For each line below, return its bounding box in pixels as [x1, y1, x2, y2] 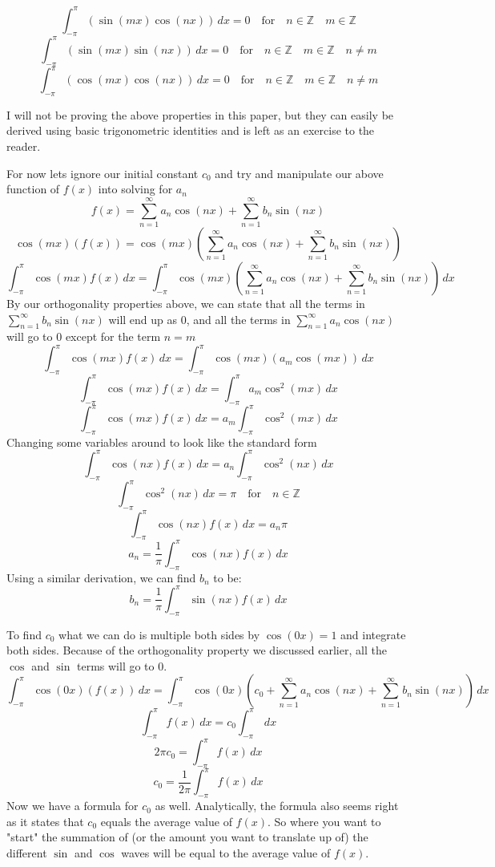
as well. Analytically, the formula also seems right [155, 797, 399, 814]
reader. [6, 138, 41, 155]
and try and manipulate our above [215, 164, 384, 181]
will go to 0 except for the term [6, 328, 161, 345]
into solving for [98, 180, 173, 197]
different [6, 844, 47, 861]
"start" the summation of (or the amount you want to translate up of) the [6, 829, 368, 845]
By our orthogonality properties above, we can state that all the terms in [6, 294, 365, 311]
